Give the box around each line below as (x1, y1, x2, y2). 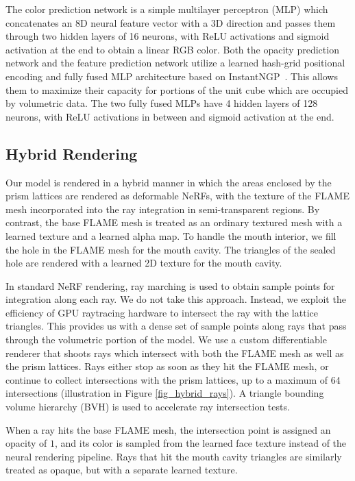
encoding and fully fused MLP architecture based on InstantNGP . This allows (5, 69, 338, 83)
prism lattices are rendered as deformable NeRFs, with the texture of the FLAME (5, 188, 350, 203)
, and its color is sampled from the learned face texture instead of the (54, 436, 347, 450)
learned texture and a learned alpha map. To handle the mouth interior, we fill (5, 228, 336, 243)
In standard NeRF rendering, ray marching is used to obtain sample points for (5, 278, 335, 293)
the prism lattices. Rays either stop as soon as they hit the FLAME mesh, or (5, 359, 329, 373)
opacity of (5, 436, 47, 450)
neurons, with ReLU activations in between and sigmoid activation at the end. (5, 109, 334, 123)
